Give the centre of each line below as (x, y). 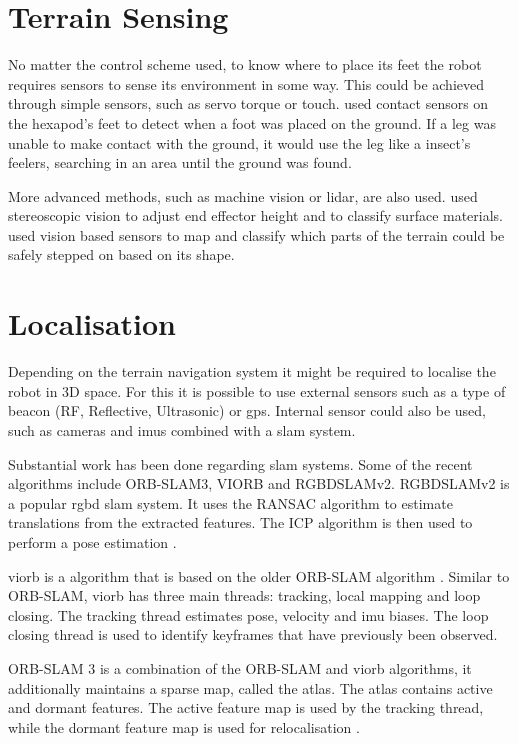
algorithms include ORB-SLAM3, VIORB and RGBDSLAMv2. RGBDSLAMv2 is (259, 483)
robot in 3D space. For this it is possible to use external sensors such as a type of (257, 390)
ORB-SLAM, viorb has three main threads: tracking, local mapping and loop (244, 595)
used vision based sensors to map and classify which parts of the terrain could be (256, 234)
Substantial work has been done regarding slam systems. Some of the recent (240, 463)
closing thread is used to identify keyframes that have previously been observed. (253, 634)
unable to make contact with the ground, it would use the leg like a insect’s (239, 142)
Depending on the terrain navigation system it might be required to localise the (252, 371)
